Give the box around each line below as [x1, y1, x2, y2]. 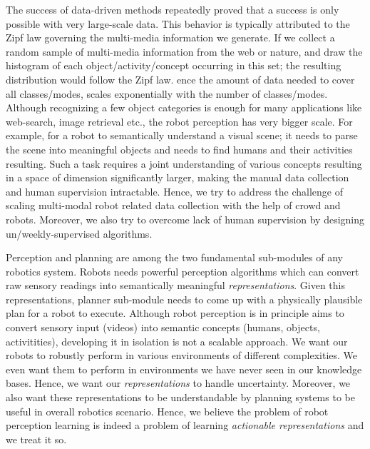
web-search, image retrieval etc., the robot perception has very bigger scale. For [6, 113, 353, 128]
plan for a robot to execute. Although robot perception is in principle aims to [6, 306, 344, 321]
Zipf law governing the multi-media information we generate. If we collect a [6, 30, 335, 45]
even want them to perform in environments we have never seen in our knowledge [6, 361, 362, 376]
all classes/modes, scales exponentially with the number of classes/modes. [6, 86, 328, 101]
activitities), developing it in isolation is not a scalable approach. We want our [6, 333, 348, 348]
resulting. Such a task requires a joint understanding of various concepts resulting [6, 156, 362, 171]
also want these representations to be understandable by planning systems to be [6, 390, 355, 405]
